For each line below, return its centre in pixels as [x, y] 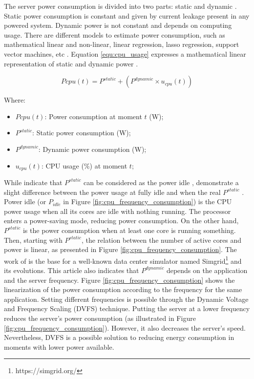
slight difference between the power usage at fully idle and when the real [112, 192]
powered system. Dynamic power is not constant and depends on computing [118, 25]
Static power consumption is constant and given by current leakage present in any [127, 15]
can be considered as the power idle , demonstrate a [161, 182]
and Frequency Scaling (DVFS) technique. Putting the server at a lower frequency [127, 308]
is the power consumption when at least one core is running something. [129, 230]
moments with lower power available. [59, 347]
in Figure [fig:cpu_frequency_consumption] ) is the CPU [148, 201]
